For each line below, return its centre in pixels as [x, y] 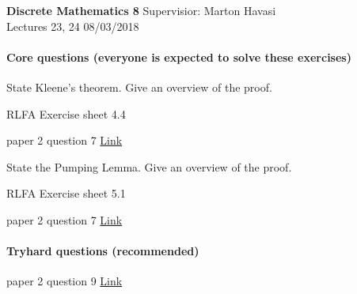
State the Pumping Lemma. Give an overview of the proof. [149, 166]
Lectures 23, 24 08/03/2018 [73, 26]
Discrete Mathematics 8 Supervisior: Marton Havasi [141, 10]
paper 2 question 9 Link [65, 281]
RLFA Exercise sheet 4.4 [66, 113]
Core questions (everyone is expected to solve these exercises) [179, 57]
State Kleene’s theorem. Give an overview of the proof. [139, 87]
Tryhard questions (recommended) [103, 251]
